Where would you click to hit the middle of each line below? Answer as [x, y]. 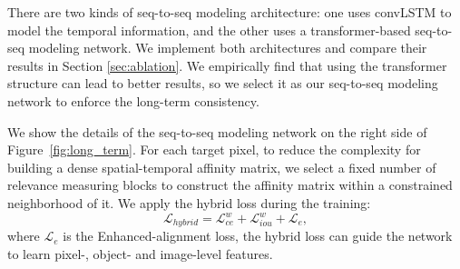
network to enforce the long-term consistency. [133, 100]
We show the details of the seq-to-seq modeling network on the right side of [217, 131]
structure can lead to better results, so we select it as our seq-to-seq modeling [223, 83]
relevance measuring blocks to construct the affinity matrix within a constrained [230, 185]
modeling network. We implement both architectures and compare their [228, 48]
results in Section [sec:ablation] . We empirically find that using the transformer [227, 65]
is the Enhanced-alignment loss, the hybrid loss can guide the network [258, 236]
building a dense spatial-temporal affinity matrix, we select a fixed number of [222, 167]
